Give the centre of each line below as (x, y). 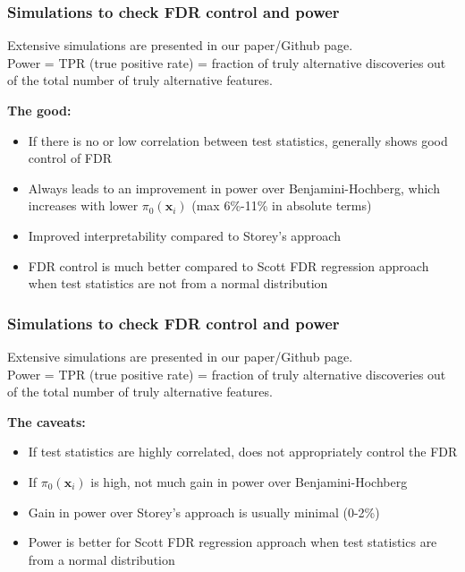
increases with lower (83, 205)
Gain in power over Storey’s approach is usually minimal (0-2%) (204, 512)
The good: (39, 110)
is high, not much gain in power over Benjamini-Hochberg (249, 481)
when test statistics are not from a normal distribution (178, 283)
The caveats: (46, 421)
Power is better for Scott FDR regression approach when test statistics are (232, 542)
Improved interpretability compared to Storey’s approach (184, 235)
